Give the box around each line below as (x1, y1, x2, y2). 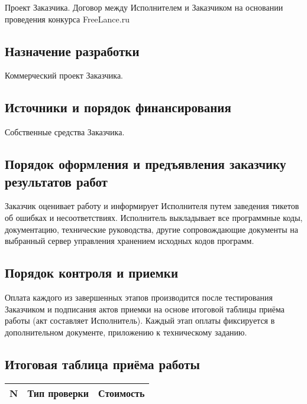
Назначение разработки (5, 41, 140, 60)
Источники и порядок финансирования (5, 98, 231, 116)
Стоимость (98, 386, 145, 400)
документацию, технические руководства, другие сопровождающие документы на (5, 223, 298, 235)
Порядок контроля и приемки (5, 263, 179, 282)
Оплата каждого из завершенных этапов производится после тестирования (5, 291, 273, 303)
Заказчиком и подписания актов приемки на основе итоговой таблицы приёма (5, 302, 285, 315)
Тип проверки (27, 386, 89, 400)
